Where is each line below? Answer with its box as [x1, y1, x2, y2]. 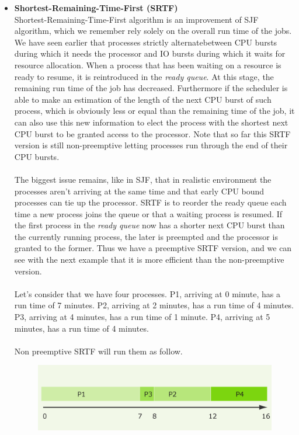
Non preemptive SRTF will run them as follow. [14, 344, 183, 357]
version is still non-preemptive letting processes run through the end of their [14, 139, 288, 151]
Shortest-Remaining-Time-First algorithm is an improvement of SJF [14, 13, 259, 25]
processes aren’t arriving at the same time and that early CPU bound [14, 185, 265, 197]
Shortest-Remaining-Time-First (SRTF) [14, 2, 178, 13]
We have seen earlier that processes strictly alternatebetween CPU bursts [14, 36, 277, 48]
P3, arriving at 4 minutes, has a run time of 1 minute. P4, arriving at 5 [14, 311, 270, 323]
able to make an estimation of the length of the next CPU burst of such [14, 93, 272, 105]
